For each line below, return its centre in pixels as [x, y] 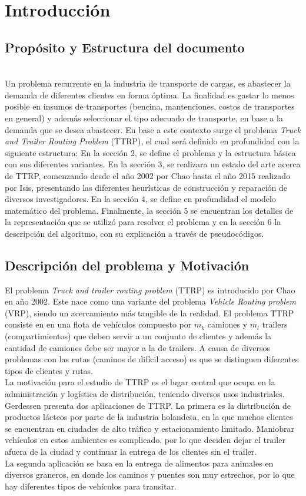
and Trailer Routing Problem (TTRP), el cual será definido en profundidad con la [152, 141]
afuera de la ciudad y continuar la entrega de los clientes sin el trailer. [131, 451]
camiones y [227, 324]
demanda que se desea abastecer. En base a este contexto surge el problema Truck [153, 129]
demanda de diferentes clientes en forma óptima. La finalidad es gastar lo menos [149, 95]
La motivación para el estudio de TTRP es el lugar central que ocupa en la [140, 382]
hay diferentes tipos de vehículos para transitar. [91, 486]
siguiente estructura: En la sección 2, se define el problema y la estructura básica [150, 152]
